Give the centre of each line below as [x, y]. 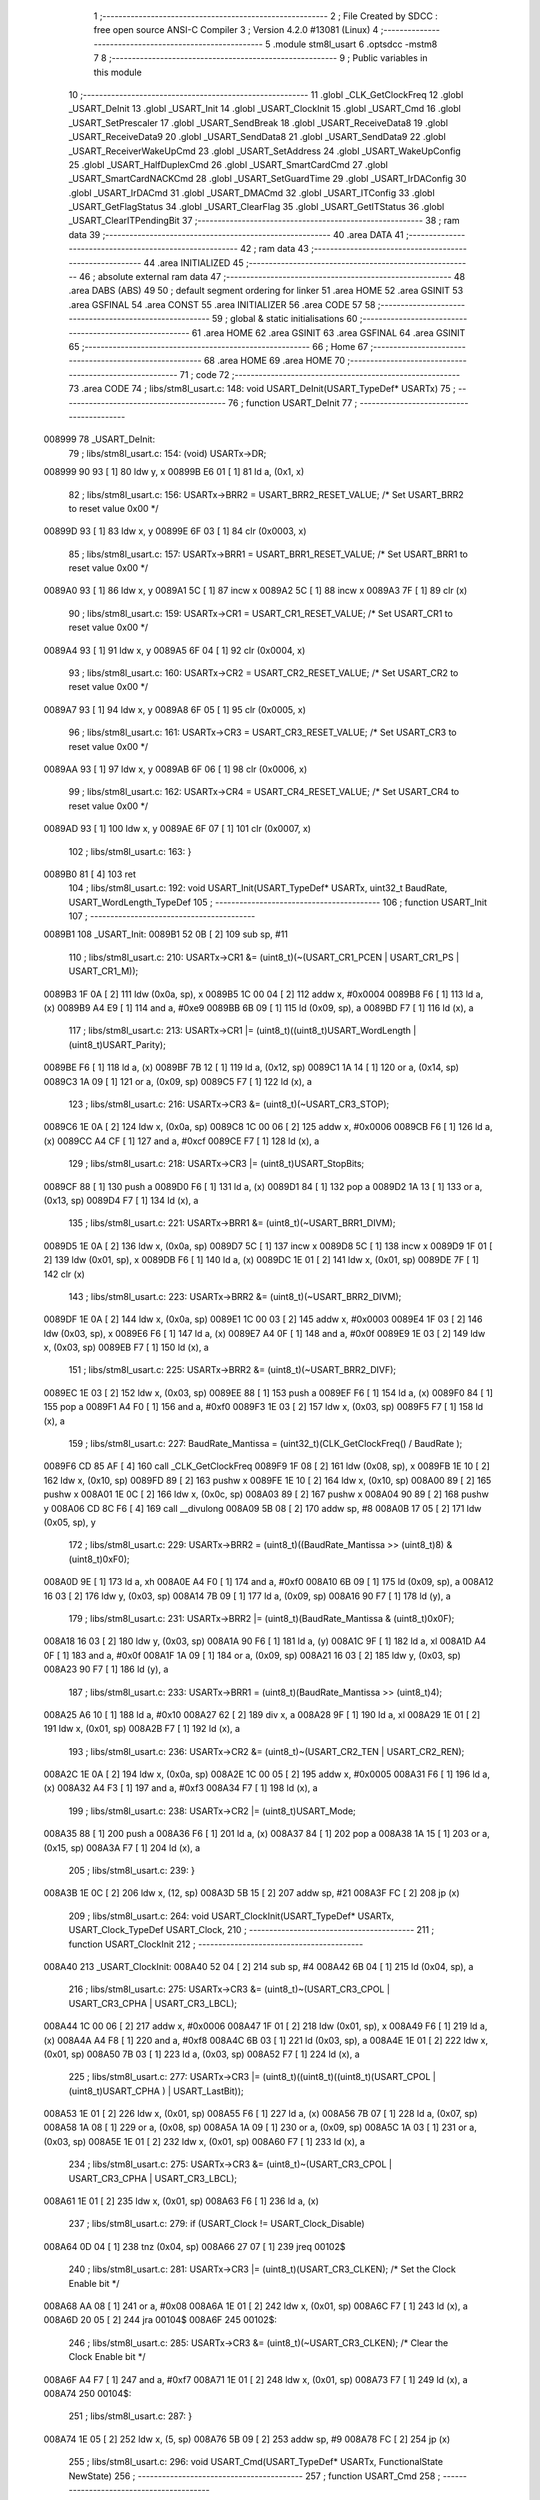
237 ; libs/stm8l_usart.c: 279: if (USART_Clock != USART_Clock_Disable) [216, 2224]
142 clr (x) [64, 1274]
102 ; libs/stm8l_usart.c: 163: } [130, 851]
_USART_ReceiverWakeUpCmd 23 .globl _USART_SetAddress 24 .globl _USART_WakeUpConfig [265, 151]
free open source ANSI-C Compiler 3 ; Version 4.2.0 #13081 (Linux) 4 [236, 30]
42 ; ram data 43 [274, 249]
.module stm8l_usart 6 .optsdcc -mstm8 [355, 44]
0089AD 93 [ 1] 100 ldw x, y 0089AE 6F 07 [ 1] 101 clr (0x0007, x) [177, 829]
